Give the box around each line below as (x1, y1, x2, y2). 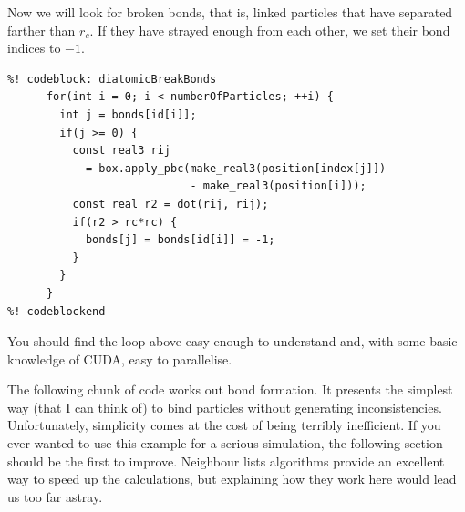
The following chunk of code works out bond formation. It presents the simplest (7, 380, 453, 399)
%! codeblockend (7, 304, 106, 318)
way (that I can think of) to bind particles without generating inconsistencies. (7, 397, 442, 416)
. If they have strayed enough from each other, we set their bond (89, 20, 450, 39)
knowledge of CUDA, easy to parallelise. (7, 349, 232, 368)
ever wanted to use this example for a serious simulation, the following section (7, 434, 443, 453)
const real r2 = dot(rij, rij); (72, 197, 269, 210)
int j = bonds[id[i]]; (59, 108, 197, 121)
